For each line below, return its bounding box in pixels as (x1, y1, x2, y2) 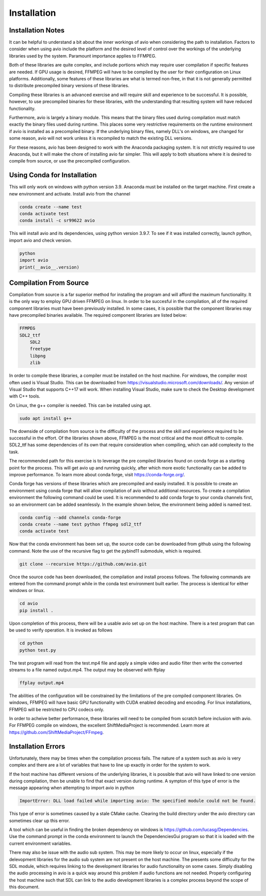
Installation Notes (9, 26, 65, 34)
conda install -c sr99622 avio (19, 218, 96, 224)
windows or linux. (9, 588, 45, 594)
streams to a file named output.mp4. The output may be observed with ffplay (9, 666, 166, 672)
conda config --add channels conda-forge (19, 515, 121, 520)
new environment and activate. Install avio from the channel (9, 191, 131, 197)
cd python (19, 640, 43, 646)
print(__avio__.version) (19, 264, 80, 270)
